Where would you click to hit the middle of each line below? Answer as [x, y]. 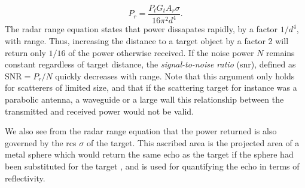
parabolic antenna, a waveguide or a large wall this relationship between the [144, 99]
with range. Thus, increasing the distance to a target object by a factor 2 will [147, 41]
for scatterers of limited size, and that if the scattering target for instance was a [151, 87]
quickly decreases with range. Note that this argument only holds [175, 75]
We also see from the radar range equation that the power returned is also [141, 131]
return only [25, 52]
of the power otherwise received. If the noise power [161, 52]
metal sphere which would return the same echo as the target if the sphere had [149, 154]
